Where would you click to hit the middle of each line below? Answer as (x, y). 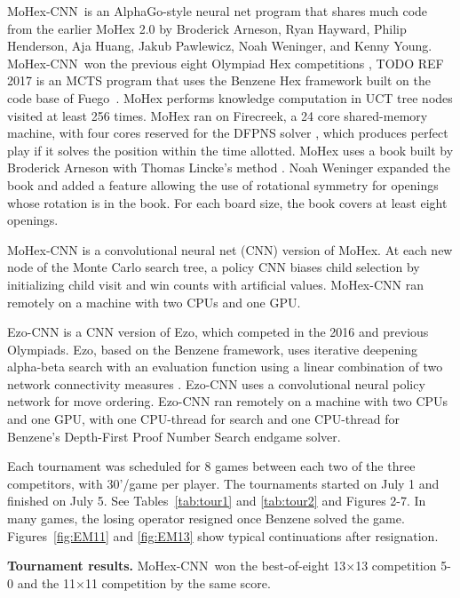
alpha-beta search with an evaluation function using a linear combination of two (225, 367)
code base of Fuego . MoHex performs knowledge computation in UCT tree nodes (230, 97)
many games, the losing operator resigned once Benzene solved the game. (206, 518)
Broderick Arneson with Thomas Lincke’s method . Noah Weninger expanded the (229, 167)
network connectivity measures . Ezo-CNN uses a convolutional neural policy (216, 383)
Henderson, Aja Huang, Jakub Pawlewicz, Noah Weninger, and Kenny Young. (220, 46)
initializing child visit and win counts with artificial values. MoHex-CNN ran (215, 284)
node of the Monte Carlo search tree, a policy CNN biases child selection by (214, 267)
